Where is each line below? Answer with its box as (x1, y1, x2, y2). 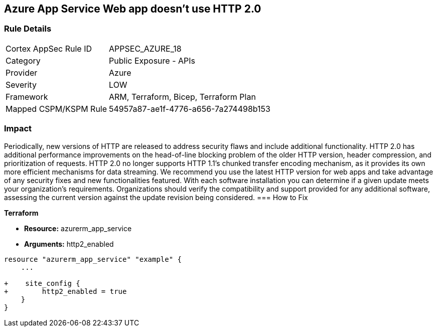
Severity (6, 79, 37, 90)
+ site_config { (4, 279, 80, 287)
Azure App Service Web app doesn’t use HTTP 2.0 (4, 3, 261, 15)
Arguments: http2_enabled (24, 239, 114, 248)
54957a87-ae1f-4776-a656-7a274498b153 (109, 103, 270, 114)
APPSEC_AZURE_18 (109, 43, 182, 54)
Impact (4, 123, 32, 134)
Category (6, 55, 41, 66)
